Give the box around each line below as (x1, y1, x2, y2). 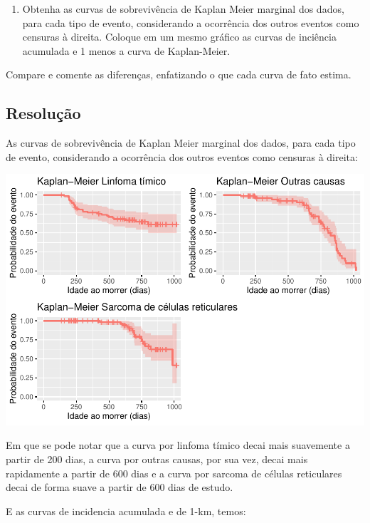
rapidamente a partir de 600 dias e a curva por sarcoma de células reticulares (6, 465, 342, 480)
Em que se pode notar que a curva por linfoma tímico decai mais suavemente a (6, 437, 350, 452)
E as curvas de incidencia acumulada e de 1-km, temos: (6, 503, 246, 518)
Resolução (6, 102, 81, 124)
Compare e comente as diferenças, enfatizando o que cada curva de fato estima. (6, 67, 351, 82)
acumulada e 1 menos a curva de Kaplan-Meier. (22, 43, 231, 58)
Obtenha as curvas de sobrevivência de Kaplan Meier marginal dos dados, (22, 1, 344, 16)
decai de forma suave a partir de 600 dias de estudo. (6, 480, 233, 494)
